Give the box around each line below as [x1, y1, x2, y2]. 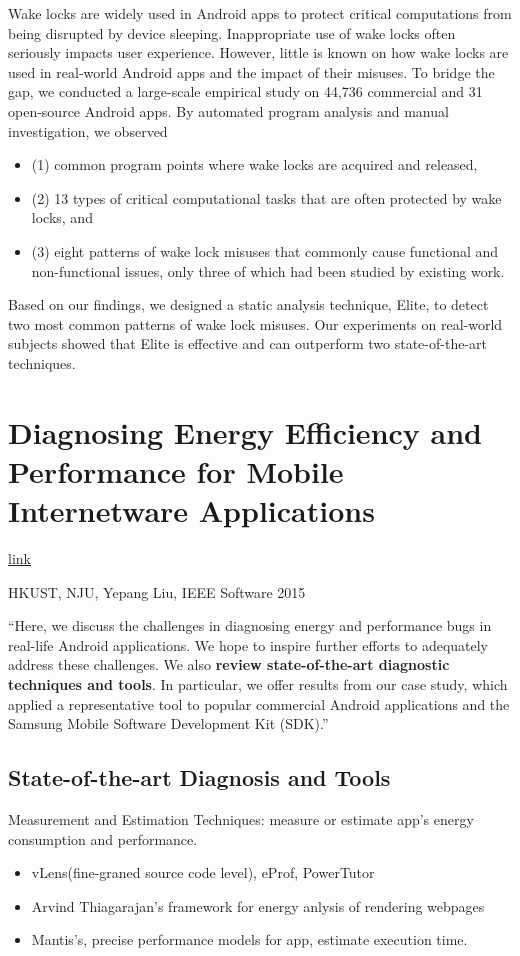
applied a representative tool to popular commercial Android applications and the [8, 693, 510, 714]
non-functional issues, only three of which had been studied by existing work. [31, 260, 505, 281]
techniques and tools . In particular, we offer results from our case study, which [8, 673, 508, 694]
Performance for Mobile [8, 450, 344, 491]
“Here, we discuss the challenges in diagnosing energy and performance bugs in [8, 615, 492, 636]
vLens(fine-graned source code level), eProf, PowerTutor [31, 862, 375, 883]
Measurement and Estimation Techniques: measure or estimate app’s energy [8, 808, 474, 829]
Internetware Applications [8, 490, 375, 531]
